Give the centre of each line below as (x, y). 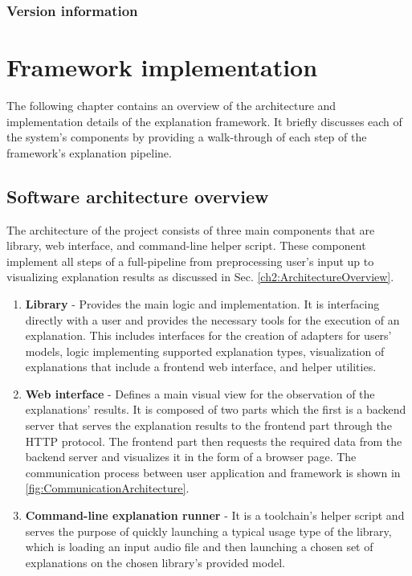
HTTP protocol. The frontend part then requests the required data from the (214, 441)
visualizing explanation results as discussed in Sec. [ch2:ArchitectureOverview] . (200, 277)
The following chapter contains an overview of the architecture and (171, 105)
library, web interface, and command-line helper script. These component (186, 245)
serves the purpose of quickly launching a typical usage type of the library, (208, 531)
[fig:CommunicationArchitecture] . (107, 488)
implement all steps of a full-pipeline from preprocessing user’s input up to (190, 261)
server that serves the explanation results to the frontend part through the (208, 425)
